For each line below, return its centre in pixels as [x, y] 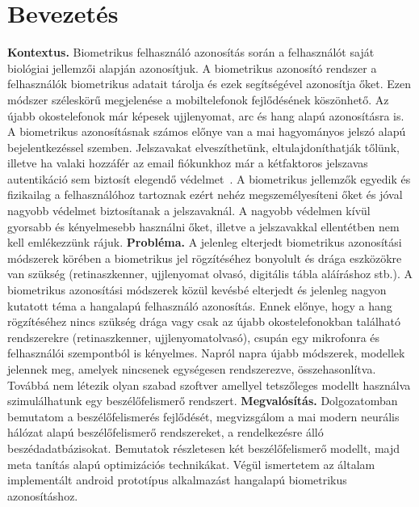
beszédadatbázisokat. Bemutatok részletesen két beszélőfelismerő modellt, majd [204, 448]
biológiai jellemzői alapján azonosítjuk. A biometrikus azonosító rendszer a [192, 68]
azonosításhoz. [43, 495]
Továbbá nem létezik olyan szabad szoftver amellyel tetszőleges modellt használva [209, 384]
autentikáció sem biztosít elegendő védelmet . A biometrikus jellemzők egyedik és [209, 178]
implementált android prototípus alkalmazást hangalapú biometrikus [177, 480]
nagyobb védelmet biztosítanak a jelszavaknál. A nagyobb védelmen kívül [189, 211]
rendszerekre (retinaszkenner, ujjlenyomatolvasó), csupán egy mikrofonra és [194, 337]
